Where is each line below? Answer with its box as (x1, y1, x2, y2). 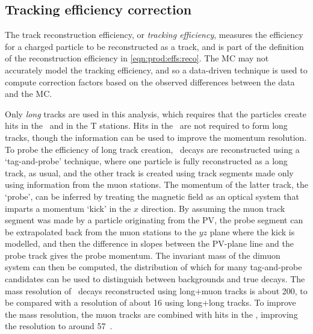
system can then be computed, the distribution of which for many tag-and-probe (5, 261, 302, 273)
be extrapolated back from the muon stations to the (5, 225, 196, 238)
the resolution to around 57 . (5, 320, 113, 332)
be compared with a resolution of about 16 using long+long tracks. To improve (5, 296, 296, 309)
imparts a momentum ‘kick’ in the (5, 202, 131, 214)
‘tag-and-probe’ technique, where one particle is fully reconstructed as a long (5, 155, 288, 167)
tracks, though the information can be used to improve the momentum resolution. (5, 131, 307, 143)
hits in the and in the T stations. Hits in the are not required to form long (5, 119, 288, 132)
